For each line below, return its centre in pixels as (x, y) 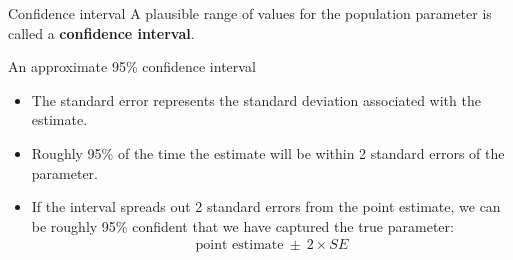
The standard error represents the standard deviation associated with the (256, 99)
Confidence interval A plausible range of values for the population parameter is (250, 13)
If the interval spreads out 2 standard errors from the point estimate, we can (266, 206)
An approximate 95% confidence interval (132, 66)
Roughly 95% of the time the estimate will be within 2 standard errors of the (268, 152)
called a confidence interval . (101, 32)
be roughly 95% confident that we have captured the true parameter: (242, 225)
